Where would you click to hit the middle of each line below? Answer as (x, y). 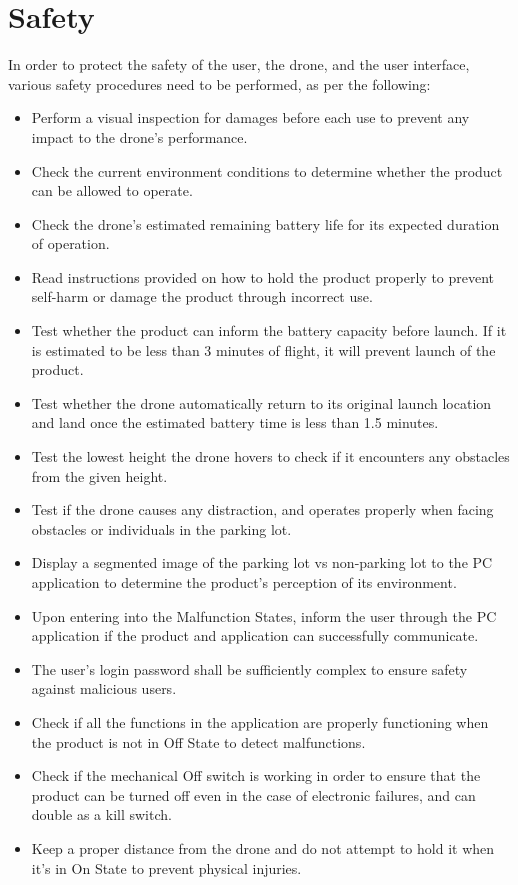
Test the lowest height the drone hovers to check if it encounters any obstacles (270, 456)
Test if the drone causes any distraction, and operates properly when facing (262, 509)
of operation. (70, 243)
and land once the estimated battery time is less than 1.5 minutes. (235, 422)
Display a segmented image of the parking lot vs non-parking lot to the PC (262, 562)
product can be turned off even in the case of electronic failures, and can (253, 794)
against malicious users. (104, 688)
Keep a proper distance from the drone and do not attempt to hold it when (263, 847)
